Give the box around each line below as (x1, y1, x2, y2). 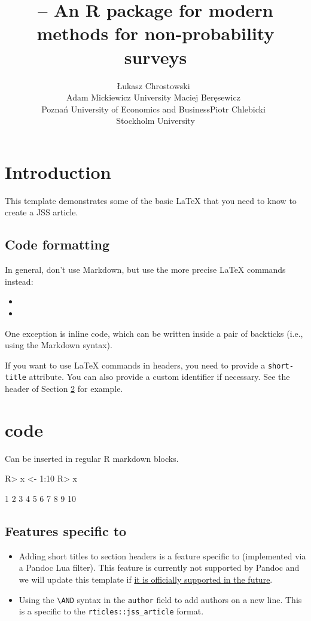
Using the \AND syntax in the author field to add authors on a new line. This (19, 593, 302, 605)
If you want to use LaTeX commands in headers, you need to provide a (5, 358, 266, 371)
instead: (5, 275, 33, 287)
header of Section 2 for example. (5, 382, 123, 395)
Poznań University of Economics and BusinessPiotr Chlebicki (41, 102, 266, 115)
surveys (124, 44, 187, 69)
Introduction (5, 159, 111, 184)
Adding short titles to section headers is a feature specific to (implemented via (19, 549, 306, 562)
